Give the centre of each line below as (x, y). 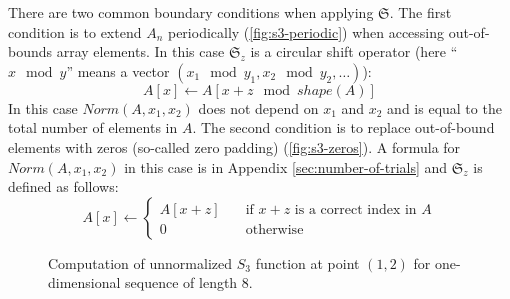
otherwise (274, 229)
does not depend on (258, 107)
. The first (420, 12)
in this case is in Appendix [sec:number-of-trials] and (286, 166)
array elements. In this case (140, 51)
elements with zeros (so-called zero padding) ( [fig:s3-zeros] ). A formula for (234, 146)
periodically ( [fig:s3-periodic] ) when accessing (306, 31)
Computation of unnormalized (140, 262)
